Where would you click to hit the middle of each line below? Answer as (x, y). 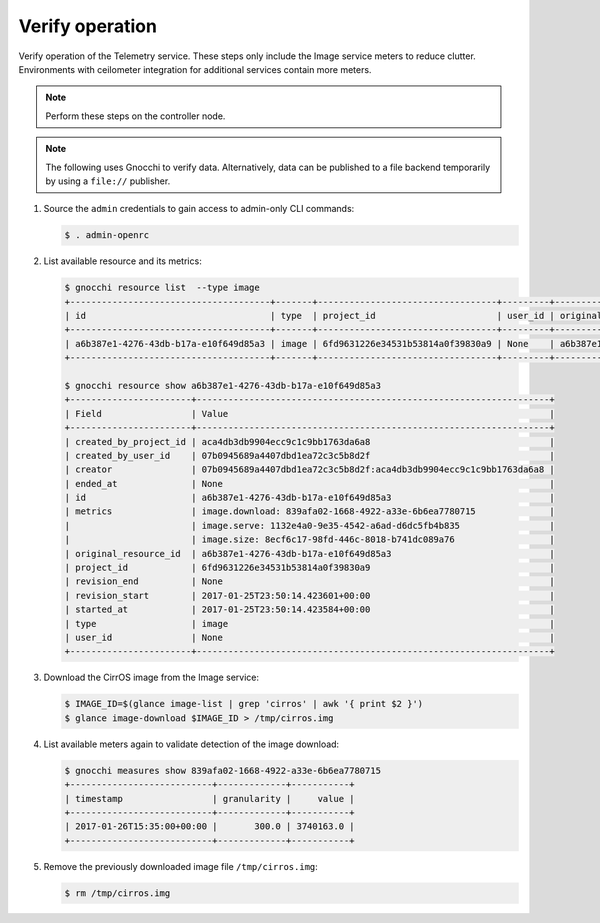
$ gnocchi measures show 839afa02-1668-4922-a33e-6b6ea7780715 (223, 770)
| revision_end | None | (309, 581)
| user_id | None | (309, 637)
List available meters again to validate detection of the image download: (191, 744)
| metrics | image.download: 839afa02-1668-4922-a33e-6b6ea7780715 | (309, 511)
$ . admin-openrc (107, 235)
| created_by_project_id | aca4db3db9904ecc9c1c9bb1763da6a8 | (309, 441)
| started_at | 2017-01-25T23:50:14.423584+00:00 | (309, 609)
